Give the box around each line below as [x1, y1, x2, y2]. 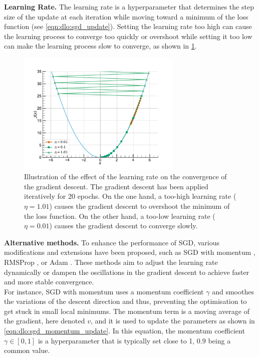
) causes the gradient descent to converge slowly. [49, 220, 198, 231]
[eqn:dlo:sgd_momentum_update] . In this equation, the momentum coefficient [4, 325, 245, 336]
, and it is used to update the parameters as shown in [90, 315, 255, 326]
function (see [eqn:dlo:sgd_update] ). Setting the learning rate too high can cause [4, 21, 252, 32]
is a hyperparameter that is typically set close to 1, [38, 335, 195, 345]
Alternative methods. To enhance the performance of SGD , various [4, 237, 219, 247]
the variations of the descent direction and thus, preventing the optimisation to [4, 296, 247, 306]
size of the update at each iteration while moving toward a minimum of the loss [4, 11, 248, 22]
